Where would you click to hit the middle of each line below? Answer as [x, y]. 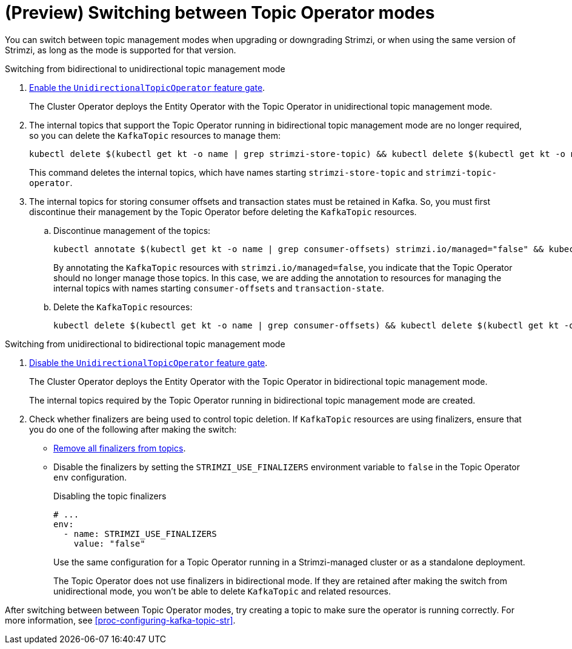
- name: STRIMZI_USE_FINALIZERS [140, 534]
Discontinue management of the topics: [132, 230]
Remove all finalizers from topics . [120, 448]
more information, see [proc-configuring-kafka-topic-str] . [120, 620]
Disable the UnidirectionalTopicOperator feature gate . [148, 362]
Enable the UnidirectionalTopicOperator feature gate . [147, 87]
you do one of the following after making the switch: [133, 429]
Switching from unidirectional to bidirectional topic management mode [145, 344]
